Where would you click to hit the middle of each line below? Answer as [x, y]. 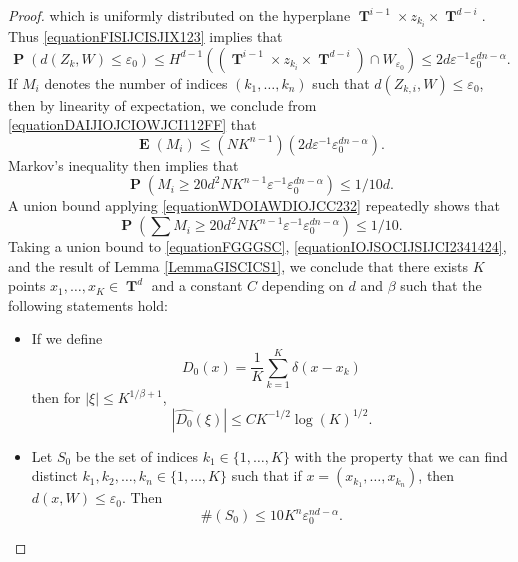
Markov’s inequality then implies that [123, 164]
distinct [54, 475]
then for [56, 397]
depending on [302, 285]
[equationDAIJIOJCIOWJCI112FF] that [132, 124]
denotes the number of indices [136, 82]
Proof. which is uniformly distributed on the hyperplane [179, 15]
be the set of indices [137, 455]
